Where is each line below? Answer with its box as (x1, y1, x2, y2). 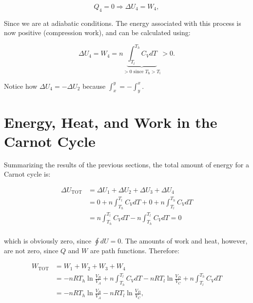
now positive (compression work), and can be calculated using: (4, 27, 191, 38)
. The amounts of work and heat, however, (121, 235, 248, 245)
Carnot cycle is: (4, 169, 51, 179)
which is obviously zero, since (4, 235, 92, 245)
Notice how (4, 81, 38, 91)
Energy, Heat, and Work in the (4, 112, 217, 132)
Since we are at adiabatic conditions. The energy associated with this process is (4, 18, 241, 28)
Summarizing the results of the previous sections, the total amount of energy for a (4, 159, 250, 169)
